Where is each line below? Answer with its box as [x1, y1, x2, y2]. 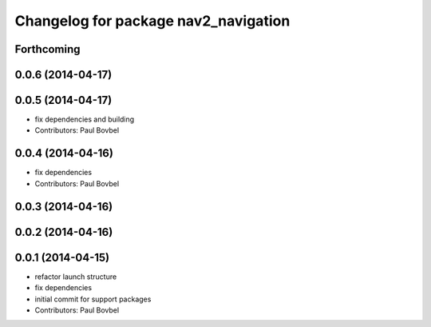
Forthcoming [14, 42, 81, 56]
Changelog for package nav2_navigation [14, 12, 291, 30]
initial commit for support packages [34, 294, 152, 304]
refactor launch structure [34, 272, 117, 281]
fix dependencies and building [34, 114, 135, 124]
